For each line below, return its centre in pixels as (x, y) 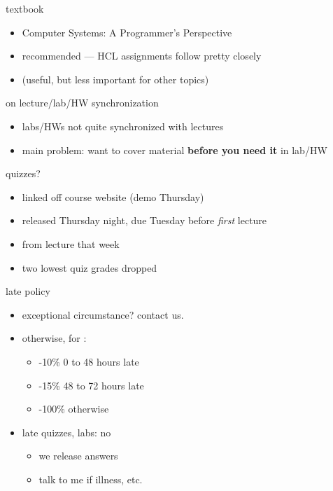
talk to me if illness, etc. (91, 479)
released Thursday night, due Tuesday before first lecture (144, 220)
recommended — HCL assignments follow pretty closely (142, 56)
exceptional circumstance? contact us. (103, 314)
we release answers (78, 456)
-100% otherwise (74, 409)
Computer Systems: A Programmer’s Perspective (127, 32)
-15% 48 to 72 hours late (91, 385)
